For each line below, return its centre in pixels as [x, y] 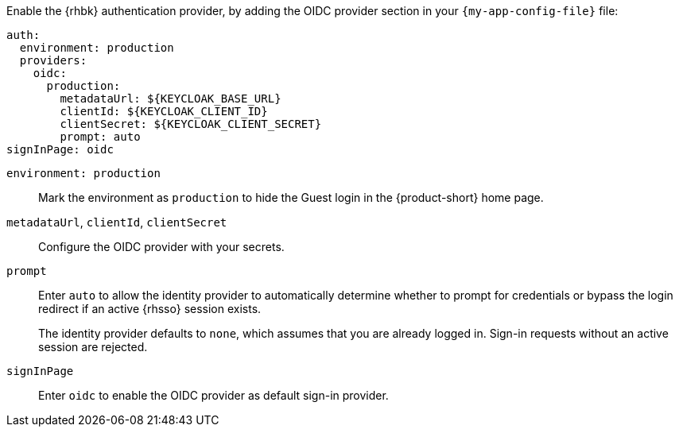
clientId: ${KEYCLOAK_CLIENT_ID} [164, 111]
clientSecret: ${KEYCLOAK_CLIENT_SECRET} [191, 124]
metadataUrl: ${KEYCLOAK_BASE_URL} [171, 99]
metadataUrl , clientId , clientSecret [117, 222]
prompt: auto [100, 137]
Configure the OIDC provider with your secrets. [161, 247]
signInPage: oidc [60, 149]
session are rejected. [93, 347]
